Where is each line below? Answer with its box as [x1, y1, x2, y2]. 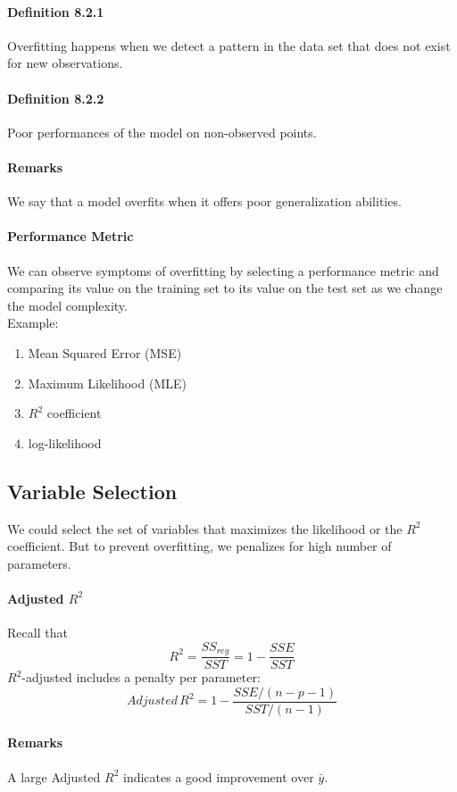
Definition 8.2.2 [7, 88, 104, 107]
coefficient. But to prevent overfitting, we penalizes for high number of [7, 537, 392, 555]
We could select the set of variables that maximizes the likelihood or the [7, 519, 403, 538]
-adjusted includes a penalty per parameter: [21, 668, 261, 687]
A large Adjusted [7, 767, 101, 786]
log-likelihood [28, 433, 102, 452]
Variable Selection [7, 477, 178, 504]
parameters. [7, 554, 71, 572]
